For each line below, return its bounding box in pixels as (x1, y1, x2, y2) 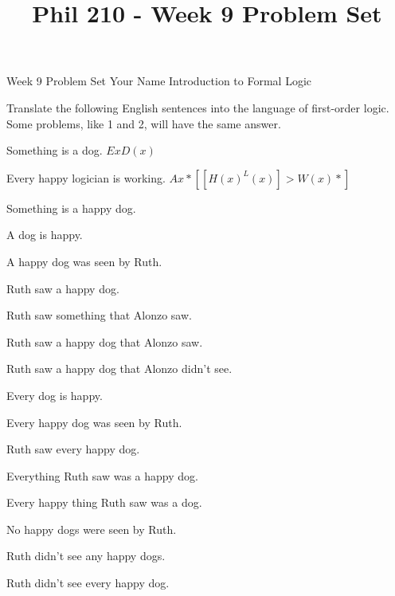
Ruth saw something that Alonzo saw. (6, 307, 192, 323)
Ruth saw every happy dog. (6, 441, 140, 457)
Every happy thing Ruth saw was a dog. (6, 494, 202, 511)
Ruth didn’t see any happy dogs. (6, 547, 166, 564)
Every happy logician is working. (6, 169, 166, 186)
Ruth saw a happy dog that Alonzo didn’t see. (6, 360, 233, 377)
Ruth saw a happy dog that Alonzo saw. (6, 333, 203, 350)
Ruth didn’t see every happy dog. (6, 574, 170, 591)
